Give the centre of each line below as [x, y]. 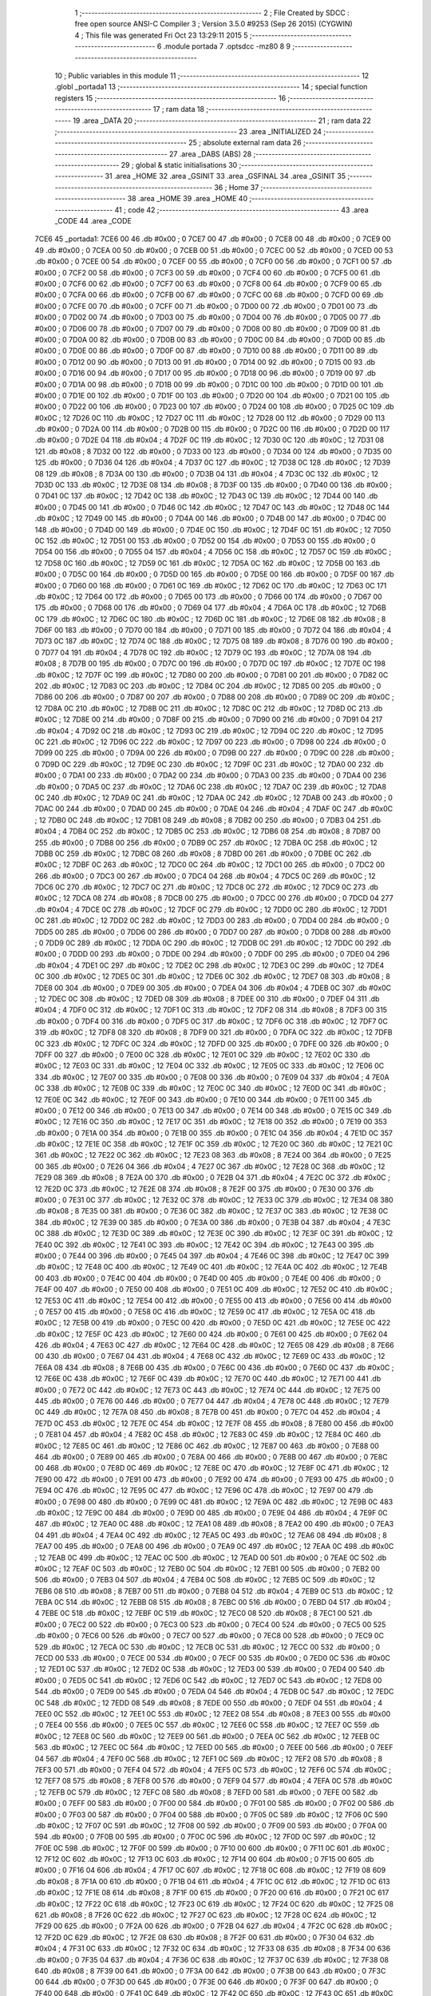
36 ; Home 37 [237, 187]
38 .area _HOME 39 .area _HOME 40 [187, 199]
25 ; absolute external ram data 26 [245, 143]
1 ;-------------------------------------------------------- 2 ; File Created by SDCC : [212, 13]
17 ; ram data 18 [179, 109]
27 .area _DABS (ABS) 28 [210, 154]
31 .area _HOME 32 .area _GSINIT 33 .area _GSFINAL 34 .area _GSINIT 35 [225, 176]
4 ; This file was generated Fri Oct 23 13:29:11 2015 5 [161, 35]
